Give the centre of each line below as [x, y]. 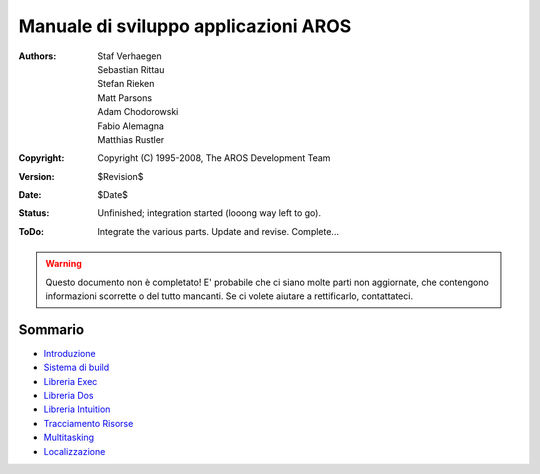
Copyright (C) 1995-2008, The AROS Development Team [214, 158]
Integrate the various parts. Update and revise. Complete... [218, 231]
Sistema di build [76, 367]
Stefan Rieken [126, 84]
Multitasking [69, 437]
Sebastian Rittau [131, 69]
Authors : [37, 56]
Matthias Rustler [131, 139]
